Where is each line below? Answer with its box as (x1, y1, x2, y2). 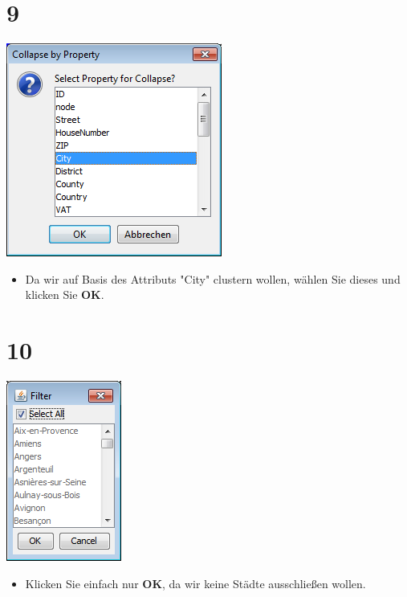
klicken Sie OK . (25, 286, 104, 303)
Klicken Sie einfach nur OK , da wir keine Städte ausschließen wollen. (25, 575, 366, 591)
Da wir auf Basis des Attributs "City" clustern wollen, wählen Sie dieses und (25, 270, 401, 287)
